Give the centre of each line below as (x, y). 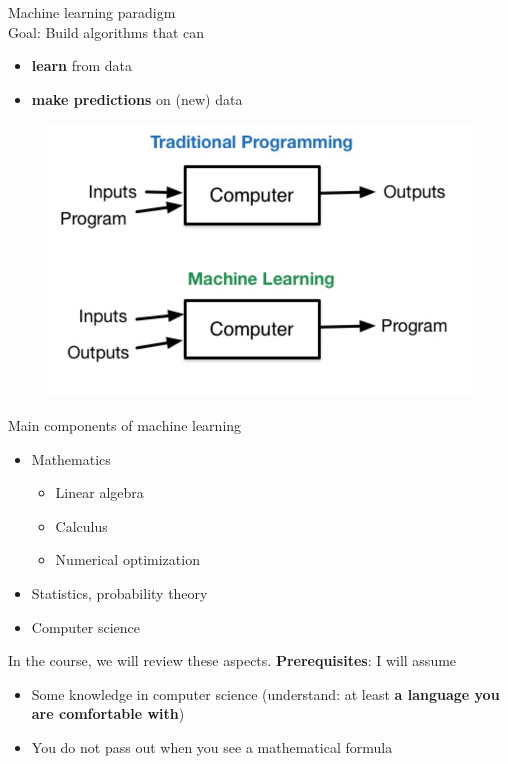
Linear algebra (99, 492)
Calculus (81, 525)
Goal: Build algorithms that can (106, 31)
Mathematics (71, 458)
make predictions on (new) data (137, 98)
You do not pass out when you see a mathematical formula (212, 747)
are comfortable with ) (108, 713)
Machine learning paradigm (92, 12)
